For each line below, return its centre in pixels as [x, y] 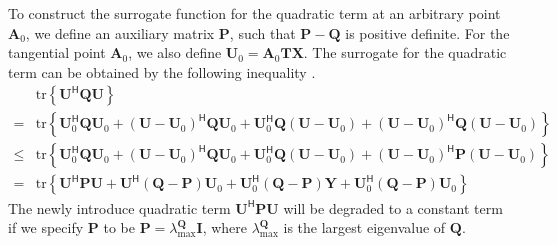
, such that [262, 32]
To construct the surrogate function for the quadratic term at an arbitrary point [254, 13]
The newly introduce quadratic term [119, 207]
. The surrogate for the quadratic [405, 52]
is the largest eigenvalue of [364, 227]
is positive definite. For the [427, 32]
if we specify [46, 227]
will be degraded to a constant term [393, 207]
